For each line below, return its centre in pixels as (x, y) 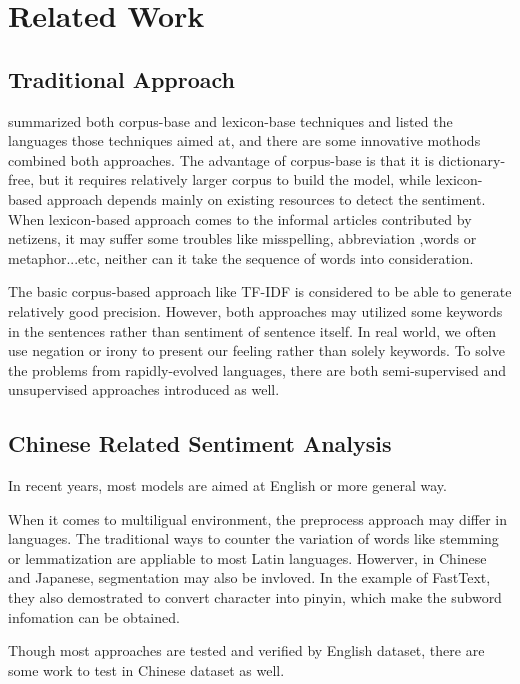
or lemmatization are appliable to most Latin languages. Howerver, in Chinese (247, 557)
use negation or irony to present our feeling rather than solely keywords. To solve (256, 350)
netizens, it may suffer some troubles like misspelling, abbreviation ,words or (242, 238)
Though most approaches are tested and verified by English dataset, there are (246, 650)
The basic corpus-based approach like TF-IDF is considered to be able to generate (260, 291)
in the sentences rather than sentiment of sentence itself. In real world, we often (252, 330)
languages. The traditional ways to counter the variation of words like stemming (253, 538)
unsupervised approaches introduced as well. (144, 389)
